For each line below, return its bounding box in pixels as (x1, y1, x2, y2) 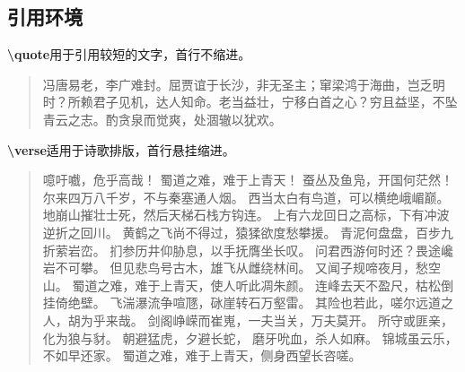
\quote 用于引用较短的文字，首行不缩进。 (7, 45, 251, 64)
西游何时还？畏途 (340, 240, 442, 259)
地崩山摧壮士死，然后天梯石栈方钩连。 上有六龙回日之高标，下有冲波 (42, 205, 450, 224)
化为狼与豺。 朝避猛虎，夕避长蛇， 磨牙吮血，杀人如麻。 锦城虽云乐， (42, 328, 458, 347)
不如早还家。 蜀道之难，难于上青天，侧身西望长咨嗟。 (42, 346, 362, 365)
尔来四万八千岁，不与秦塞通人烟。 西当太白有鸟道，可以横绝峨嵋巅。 (42, 187, 450, 206)
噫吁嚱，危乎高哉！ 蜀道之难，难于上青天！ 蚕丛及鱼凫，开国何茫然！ (42, 170, 454, 189)
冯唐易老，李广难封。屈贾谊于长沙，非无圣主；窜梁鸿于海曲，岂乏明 (42, 74, 445, 93)
